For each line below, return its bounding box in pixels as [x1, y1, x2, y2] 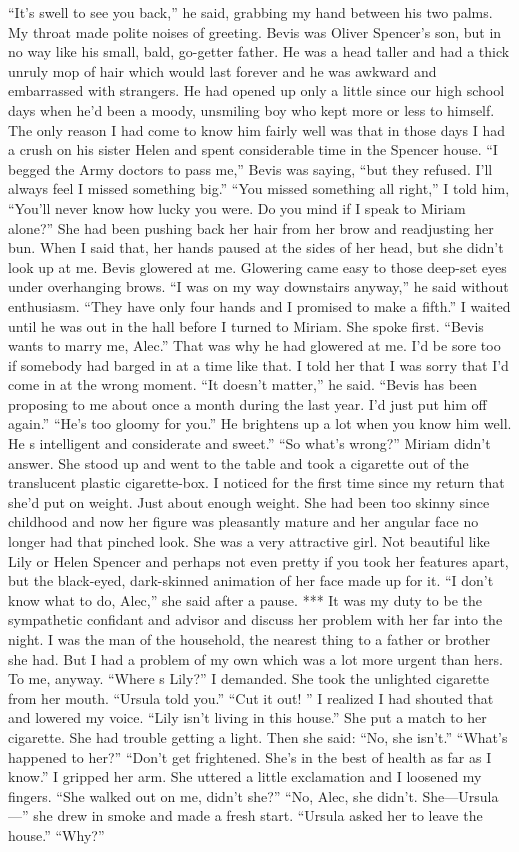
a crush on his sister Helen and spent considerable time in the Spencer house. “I [8, 139, 498, 160]
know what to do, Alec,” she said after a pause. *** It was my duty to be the [8, 589, 482, 610]
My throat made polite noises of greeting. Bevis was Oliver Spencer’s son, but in [8, 21, 502, 42]
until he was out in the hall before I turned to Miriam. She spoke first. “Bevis [8, 315, 484, 336]
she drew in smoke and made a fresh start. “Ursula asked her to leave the [33, 805, 483, 826]
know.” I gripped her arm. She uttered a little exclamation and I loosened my [8, 766, 482, 787]
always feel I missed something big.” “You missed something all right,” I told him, [8, 178, 510, 199]
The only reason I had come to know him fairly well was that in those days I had [8, 119, 505, 140]
